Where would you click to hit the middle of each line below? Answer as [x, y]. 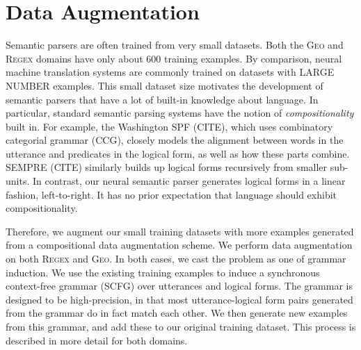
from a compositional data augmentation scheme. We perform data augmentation [179, 245]
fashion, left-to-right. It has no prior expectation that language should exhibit [171, 194]
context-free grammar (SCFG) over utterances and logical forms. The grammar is [179, 286]
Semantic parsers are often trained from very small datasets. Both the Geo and [175, 45]
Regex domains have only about [74, 58]
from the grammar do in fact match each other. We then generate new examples [177, 313]
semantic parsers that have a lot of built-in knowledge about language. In [162, 99]
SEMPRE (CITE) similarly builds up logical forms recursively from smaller [167, 167]
